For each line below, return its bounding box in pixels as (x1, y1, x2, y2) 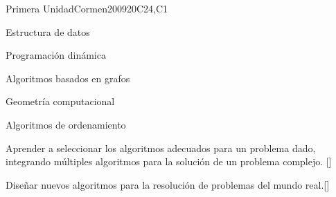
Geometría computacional (6, 94, 115, 109)
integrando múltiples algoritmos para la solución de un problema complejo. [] (6, 154, 332, 169)
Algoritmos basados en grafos (6, 71, 130, 85)
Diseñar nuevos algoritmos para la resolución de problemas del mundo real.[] (6, 177, 330, 191)
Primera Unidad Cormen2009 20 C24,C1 (6, 1, 168, 15)
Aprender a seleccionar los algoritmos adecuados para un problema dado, (6, 140, 316, 155)
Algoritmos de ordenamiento (6, 117, 126, 131)
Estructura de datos (6, 24, 90, 39)
